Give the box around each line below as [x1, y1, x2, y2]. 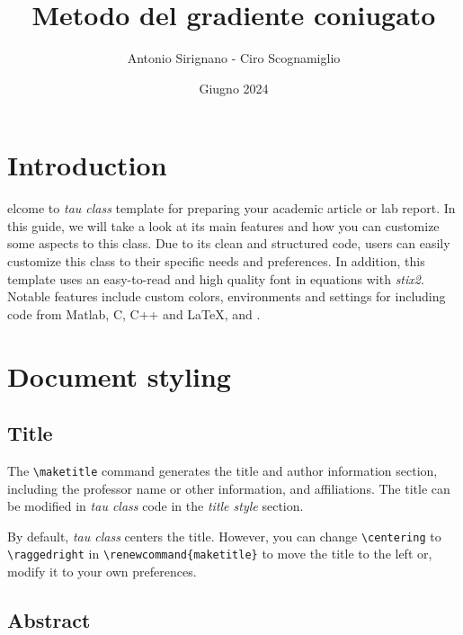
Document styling [7, 357, 231, 394]
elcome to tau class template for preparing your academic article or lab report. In [7, 199, 456, 218]
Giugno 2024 [199, 78, 269, 97]
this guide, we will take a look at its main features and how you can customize [7, 216, 440, 235]
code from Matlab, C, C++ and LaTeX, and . [7, 304, 261, 323]
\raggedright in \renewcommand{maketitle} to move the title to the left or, [7, 544, 432, 563]
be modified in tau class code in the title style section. [7, 496, 304, 515]
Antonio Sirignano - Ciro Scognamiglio [127, 49, 341, 67]
